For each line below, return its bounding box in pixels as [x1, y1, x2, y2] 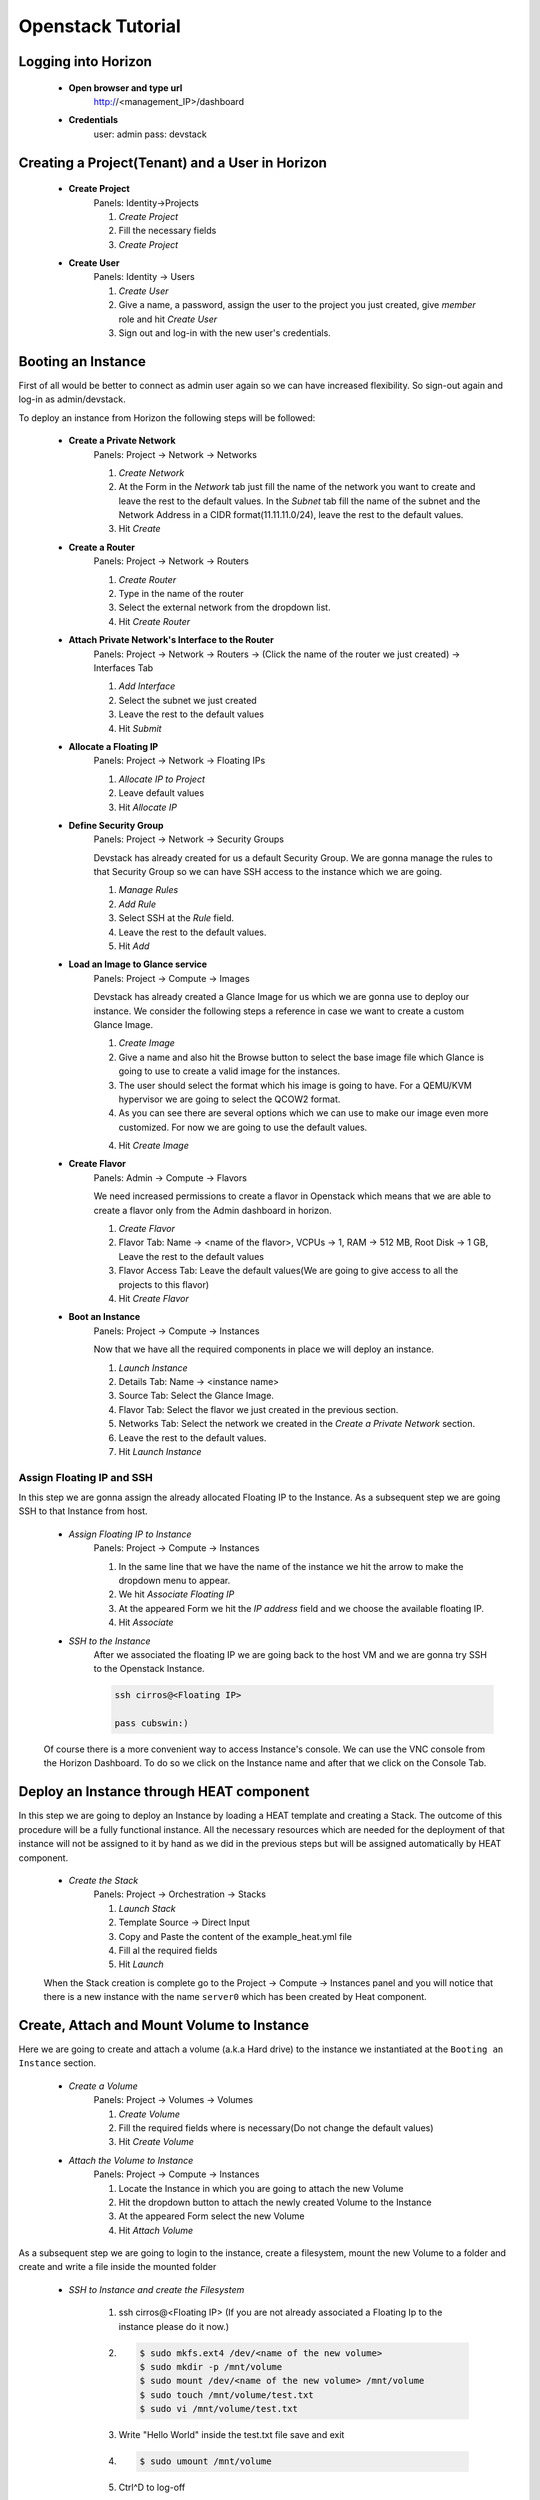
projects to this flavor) [118, 1278, 210, 1290]
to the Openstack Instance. [93, 1663, 205, 1675]
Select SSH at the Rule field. [118, 912, 235, 924]
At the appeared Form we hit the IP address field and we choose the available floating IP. [118, 1602, 485, 1614]
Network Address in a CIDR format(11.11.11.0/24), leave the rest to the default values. [118, 509, 464, 521]
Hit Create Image [118, 1140, 189, 1152]
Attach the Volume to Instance [68, 2154, 194, 2166]
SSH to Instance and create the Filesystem [68, 2283, 245, 2295]
